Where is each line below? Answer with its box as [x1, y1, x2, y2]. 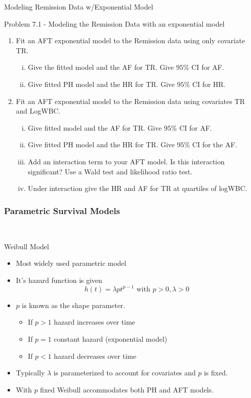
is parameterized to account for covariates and [53, 367, 196, 378]
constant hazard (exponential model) [53, 334, 168, 344]
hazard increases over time [53, 317, 135, 327]
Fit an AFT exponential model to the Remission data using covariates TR [16, 95, 245, 106]
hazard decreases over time [53, 350, 136, 361]
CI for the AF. [192, 139, 237, 150]
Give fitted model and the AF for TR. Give [28, 122, 162, 133]
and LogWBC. [16, 106, 61, 116]
